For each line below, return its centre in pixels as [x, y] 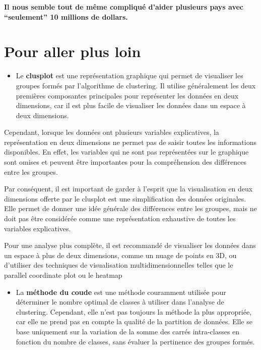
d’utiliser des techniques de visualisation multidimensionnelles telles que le [119, 265]
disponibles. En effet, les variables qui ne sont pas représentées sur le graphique [126, 152]
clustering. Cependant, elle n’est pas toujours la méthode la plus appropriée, [134, 311]
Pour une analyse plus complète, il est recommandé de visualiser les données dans [130, 245]
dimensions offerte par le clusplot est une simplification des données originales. [125, 198]
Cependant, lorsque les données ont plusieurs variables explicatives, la [112, 132]
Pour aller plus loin [73, 51]
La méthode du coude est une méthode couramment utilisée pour [121, 292]
